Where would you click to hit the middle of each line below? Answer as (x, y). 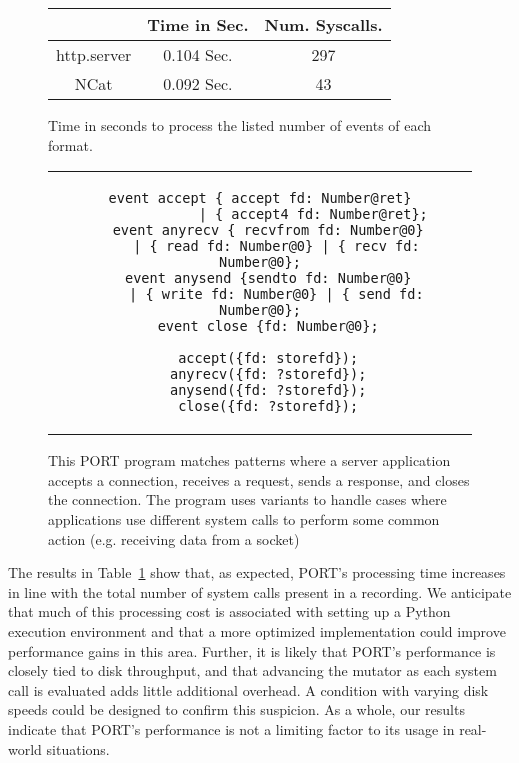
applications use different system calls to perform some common (244, 518)
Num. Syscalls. (323, 24)
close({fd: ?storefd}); (268, 406)
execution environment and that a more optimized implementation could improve (257, 630)
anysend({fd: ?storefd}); (268, 390)
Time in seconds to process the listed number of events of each (240, 125)
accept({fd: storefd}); (268, 358)
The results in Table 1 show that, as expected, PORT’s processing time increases (257, 572)
